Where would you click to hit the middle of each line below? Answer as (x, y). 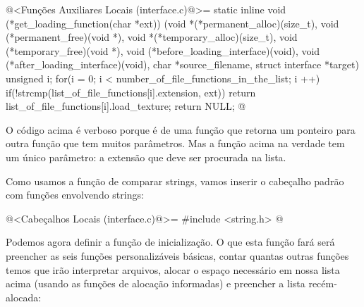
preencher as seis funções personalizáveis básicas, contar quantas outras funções (177, 255)
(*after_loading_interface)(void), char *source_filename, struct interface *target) (182, 64)
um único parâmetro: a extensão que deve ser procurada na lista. (146, 157)
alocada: (24, 297)
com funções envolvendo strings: (75, 195)
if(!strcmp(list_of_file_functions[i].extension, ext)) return (131, 92)
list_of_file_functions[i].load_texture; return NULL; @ (126, 106)
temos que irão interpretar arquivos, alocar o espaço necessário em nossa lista (173, 269)
